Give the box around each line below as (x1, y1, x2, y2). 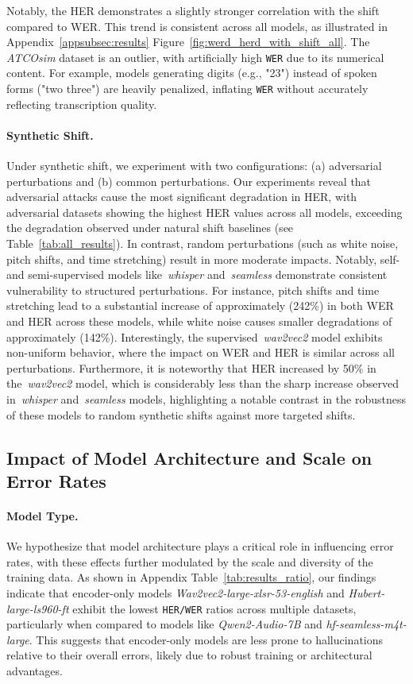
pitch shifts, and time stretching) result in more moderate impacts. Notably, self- (6, 250, 400, 267)
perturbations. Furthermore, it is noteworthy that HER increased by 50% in (6, 359, 376, 376)
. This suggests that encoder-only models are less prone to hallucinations (29, 631, 384, 647)
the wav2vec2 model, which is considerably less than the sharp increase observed (6, 375, 399, 392)
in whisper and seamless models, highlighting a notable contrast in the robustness (6, 390, 406, 407)
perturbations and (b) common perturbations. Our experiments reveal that (6, 172, 372, 189)
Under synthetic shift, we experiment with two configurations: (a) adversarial (6, 157, 382, 174)
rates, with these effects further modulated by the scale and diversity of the (6, 553, 373, 570)
